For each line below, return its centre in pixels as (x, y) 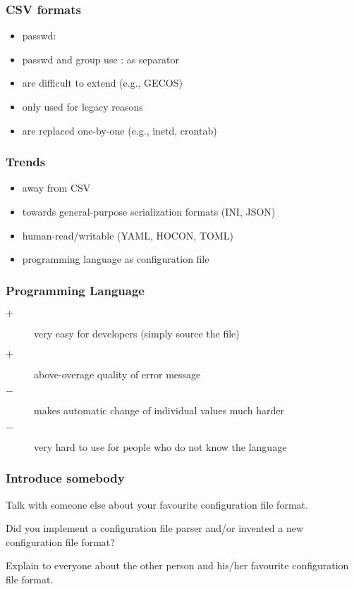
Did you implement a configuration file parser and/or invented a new (155, 528)
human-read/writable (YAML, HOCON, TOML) (128, 235)
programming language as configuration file (116, 259)
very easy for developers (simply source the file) (137, 333)
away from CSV (56, 188)
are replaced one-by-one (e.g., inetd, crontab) (120, 130)
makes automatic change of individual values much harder (159, 410)
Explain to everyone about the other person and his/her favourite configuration (177, 565)
